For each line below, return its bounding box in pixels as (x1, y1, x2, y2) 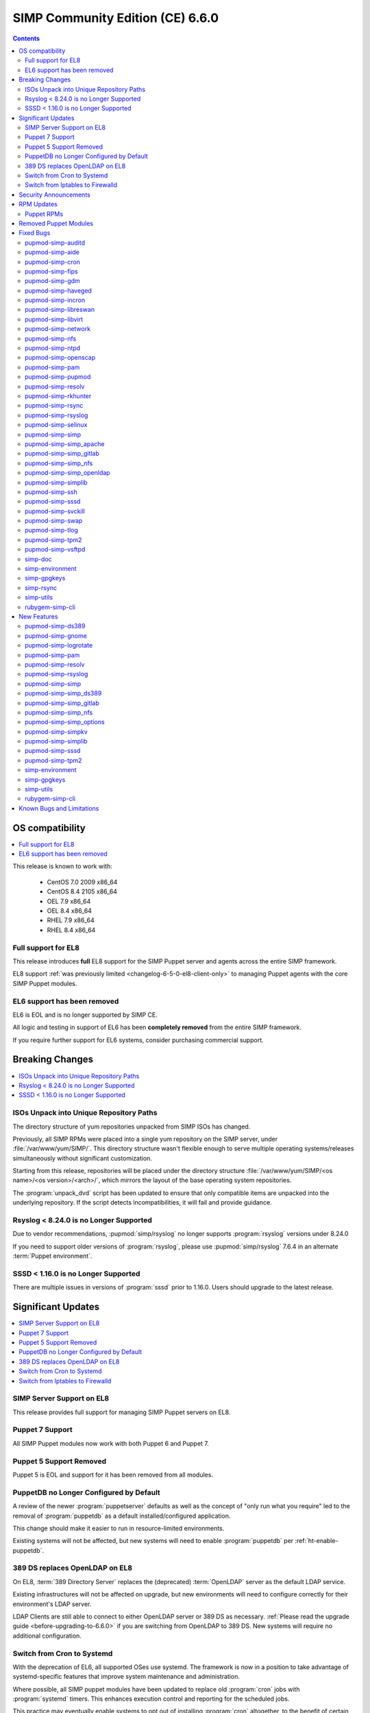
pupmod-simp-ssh (25, 487, 78, 496)
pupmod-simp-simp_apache (25, 439, 106, 448)
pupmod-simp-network (25, 325, 91, 333)
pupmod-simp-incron (25, 296, 86, 304)
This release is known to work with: (12, 862, 112, 870)
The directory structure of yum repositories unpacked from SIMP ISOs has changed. (12, 1122, 251, 1131)
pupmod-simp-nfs (25, 334, 77, 343)
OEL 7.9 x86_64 (47, 897, 91, 905)
